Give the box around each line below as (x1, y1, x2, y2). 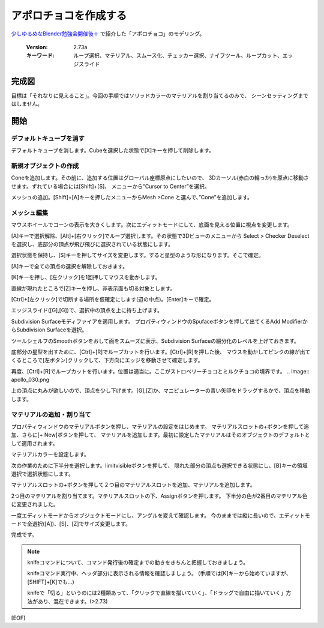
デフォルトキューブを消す (11, 134, 85, 142)
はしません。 (11, 100, 43, 107)
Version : (26, 43, 48, 50)
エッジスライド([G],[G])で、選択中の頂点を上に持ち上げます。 (11, 307, 163, 314)
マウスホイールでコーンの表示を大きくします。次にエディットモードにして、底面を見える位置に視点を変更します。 (11, 221, 293, 228)
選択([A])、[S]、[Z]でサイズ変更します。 (32, 520, 131, 527)
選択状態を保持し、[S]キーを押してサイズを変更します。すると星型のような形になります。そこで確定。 (11, 252, 264, 259)
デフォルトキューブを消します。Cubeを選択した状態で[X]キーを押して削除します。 (11, 147, 214, 154)
